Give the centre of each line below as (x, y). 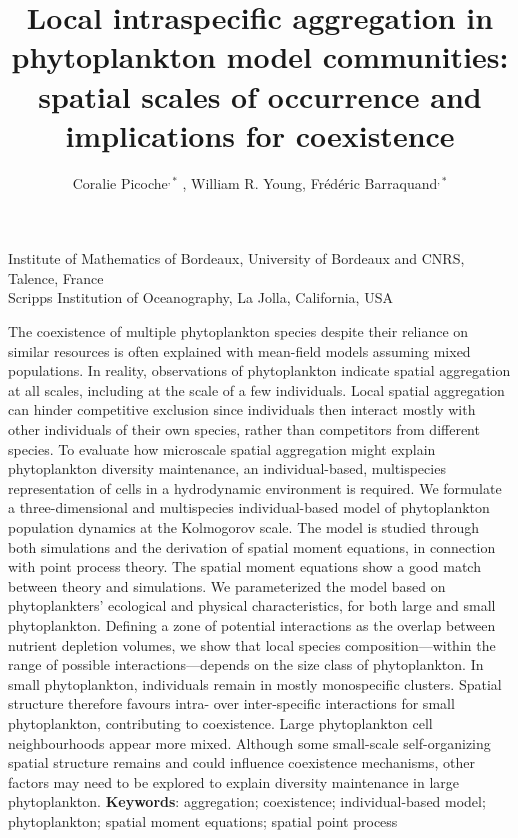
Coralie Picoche (120, 182)
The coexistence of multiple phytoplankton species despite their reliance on (238, 331)
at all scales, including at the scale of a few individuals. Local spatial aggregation (256, 389)
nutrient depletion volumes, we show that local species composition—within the (252, 644)
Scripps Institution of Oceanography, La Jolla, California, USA (200, 297)
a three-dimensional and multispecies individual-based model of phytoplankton (249, 507)
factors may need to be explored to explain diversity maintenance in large (234, 781)
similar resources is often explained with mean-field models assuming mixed (239, 350)
